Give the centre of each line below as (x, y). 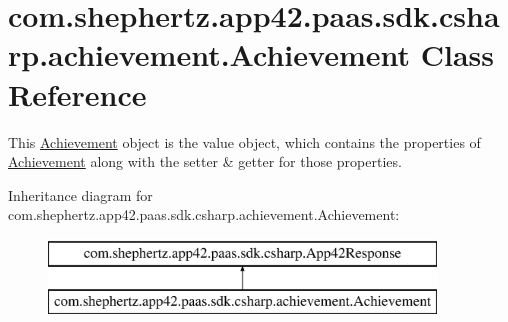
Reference (77, 93)
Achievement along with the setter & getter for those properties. (205, 161)
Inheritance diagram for (80, 194)
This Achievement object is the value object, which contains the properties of (244, 141)
